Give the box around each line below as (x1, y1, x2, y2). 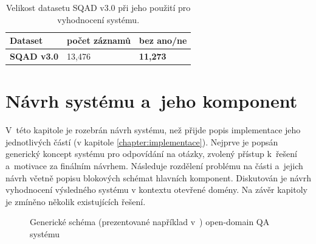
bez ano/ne (139, 34, 187, 47)
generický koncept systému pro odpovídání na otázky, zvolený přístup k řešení (5, 147, 297, 160)
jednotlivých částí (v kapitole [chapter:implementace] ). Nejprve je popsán (5, 135, 278, 148)
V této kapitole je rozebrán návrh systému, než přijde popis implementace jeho (5, 124, 301, 136)
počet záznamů (66, 34, 131, 47)
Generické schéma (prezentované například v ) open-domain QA (30, 215, 270, 228)
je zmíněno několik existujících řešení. (5, 195, 146, 207)
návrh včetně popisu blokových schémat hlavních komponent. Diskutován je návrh (5, 171, 311, 184)
